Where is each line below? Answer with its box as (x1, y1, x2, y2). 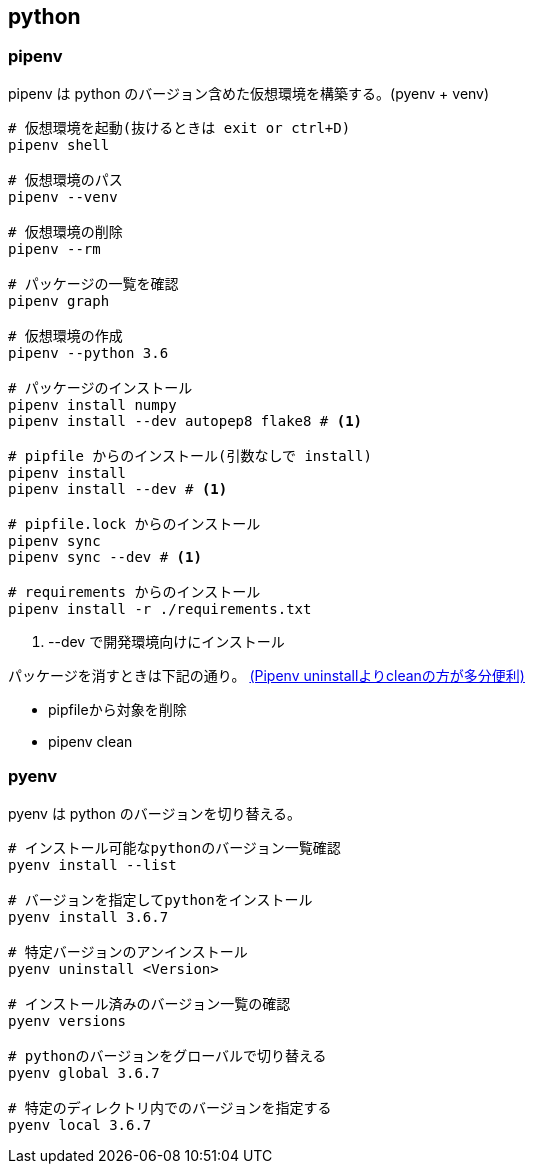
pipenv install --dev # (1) (8, 480, 228, 497)
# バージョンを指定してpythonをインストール (8, 891, 313, 908)
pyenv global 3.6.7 (8, 1064, 160, 1081)
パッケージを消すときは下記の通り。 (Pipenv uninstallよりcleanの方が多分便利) (8, 666, 525, 684)
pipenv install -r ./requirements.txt (8, 600, 312, 617)
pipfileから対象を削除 (48, 700, 187, 718)
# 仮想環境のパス (8, 171, 123, 188)
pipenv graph (8, 292, 110, 309)
